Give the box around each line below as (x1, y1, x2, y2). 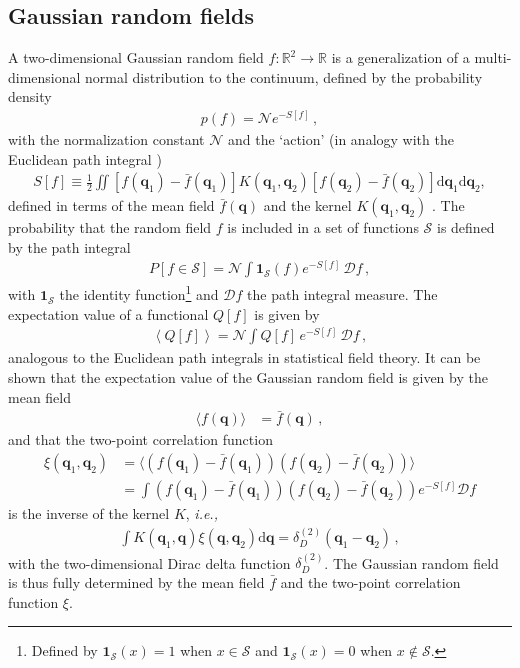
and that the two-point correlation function (8, 429, 273, 450)
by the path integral (8, 236, 131, 257)
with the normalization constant (8, 129, 205, 150)
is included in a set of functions (227, 217, 419, 238)
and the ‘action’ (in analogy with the (227, 129, 454, 150)
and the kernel (263, 195, 352, 216)
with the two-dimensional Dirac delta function (8, 552, 291, 573)
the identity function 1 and (59, 281, 219, 305)
